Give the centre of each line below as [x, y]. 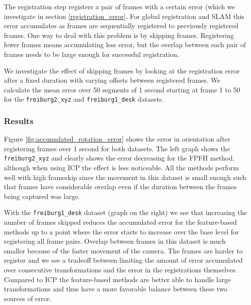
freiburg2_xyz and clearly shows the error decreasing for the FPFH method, [119, 158]
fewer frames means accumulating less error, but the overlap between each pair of [125, 45]
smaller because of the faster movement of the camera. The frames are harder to [123, 250]
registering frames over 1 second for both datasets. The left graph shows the [117, 148]
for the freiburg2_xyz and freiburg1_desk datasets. [84, 99]
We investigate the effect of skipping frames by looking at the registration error [122, 70]
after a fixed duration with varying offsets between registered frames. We [112, 80]
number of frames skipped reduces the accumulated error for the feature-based [120, 222]
